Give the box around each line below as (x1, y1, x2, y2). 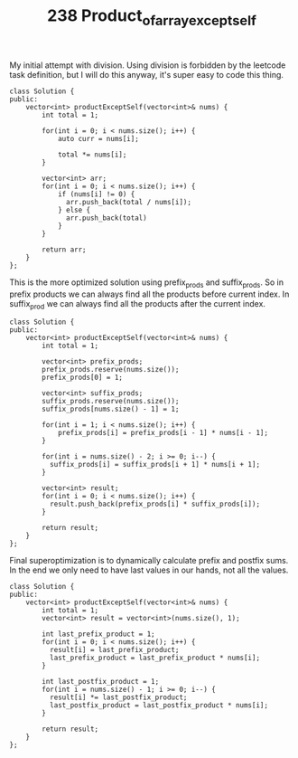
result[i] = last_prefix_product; (49, 646, 180, 655)
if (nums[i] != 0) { (57, 189, 135, 199)
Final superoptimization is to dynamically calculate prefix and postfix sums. (9, 555, 289, 566)
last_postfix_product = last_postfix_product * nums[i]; (49, 701, 269, 710)
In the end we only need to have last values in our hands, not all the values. (9, 564, 289, 575)
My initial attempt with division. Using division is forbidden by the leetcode (9, 60, 286, 71)
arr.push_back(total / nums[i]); (66, 197, 192, 206)
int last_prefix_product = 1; (42, 630, 155, 639)
